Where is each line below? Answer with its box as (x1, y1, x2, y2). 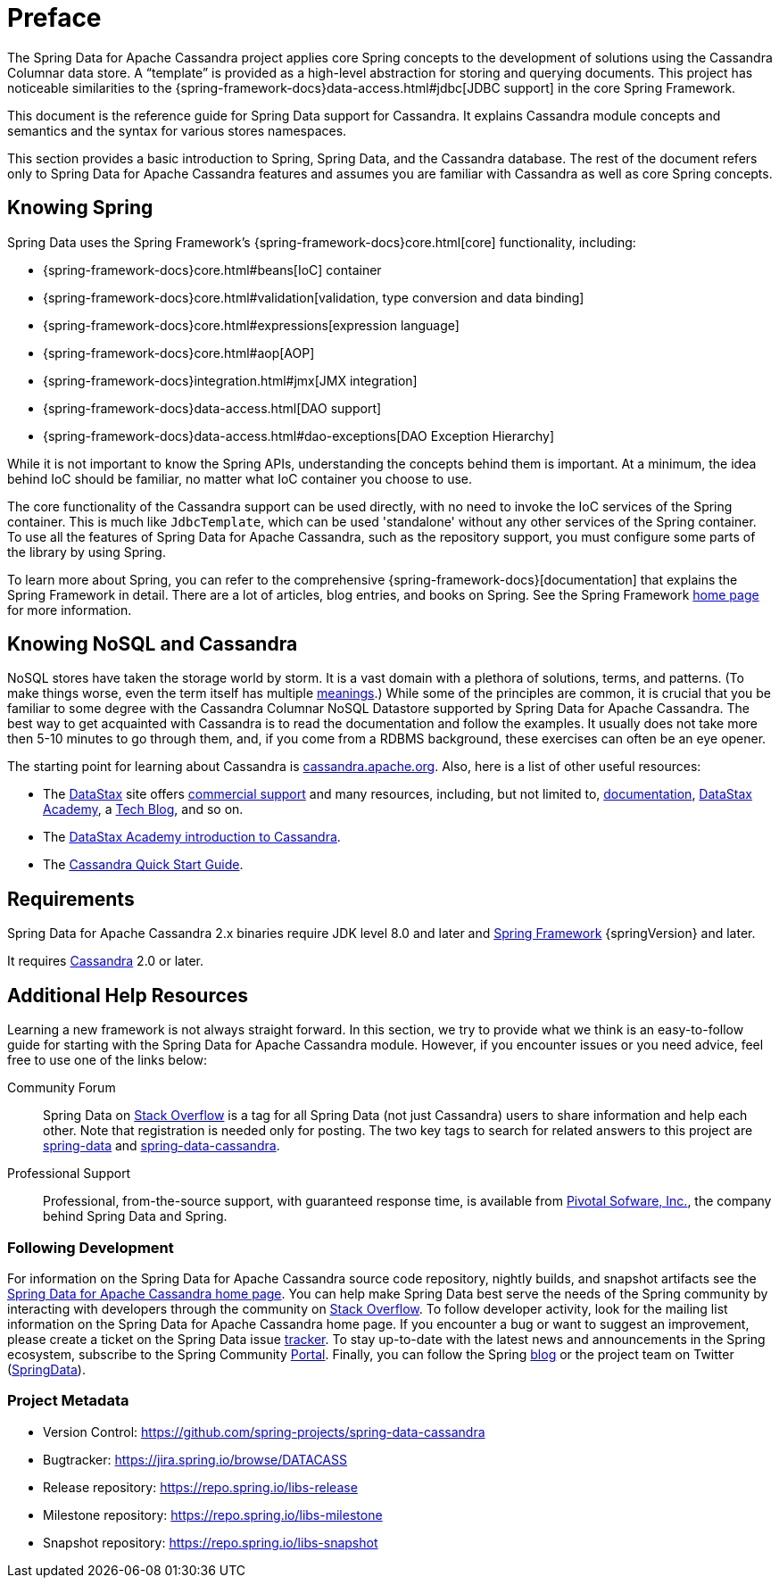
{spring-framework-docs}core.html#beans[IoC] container (43, 261, 382, 278)
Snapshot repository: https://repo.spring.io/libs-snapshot (43, 1534, 378, 1550)
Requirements (7, 887, 135, 910)
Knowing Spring (7, 196, 153, 220)
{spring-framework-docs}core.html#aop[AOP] (43, 344, 315, 361)
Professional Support (7, 1166, 131, 1182)
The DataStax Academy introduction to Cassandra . (43, 829, 341, 845)
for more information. (7, 602, 132, 618)
